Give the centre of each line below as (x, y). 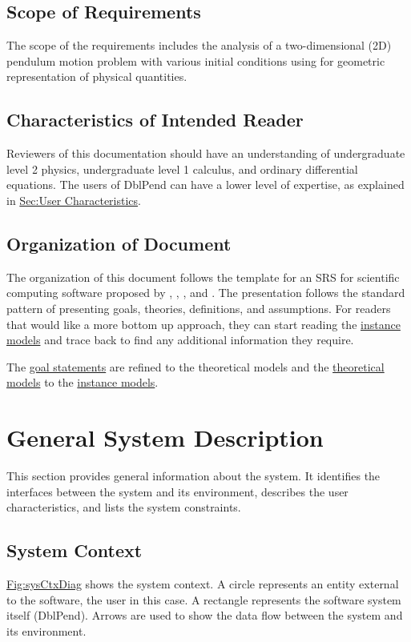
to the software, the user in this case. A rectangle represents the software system (204, 599)
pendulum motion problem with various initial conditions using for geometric (196, 60)
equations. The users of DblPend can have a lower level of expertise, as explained (205, 185)
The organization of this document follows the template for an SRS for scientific (203, 277)
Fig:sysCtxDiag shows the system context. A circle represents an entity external (203, 584)
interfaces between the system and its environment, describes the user (177, 491)
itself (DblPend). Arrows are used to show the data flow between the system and (205, 615)
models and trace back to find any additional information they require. (180, 340)
